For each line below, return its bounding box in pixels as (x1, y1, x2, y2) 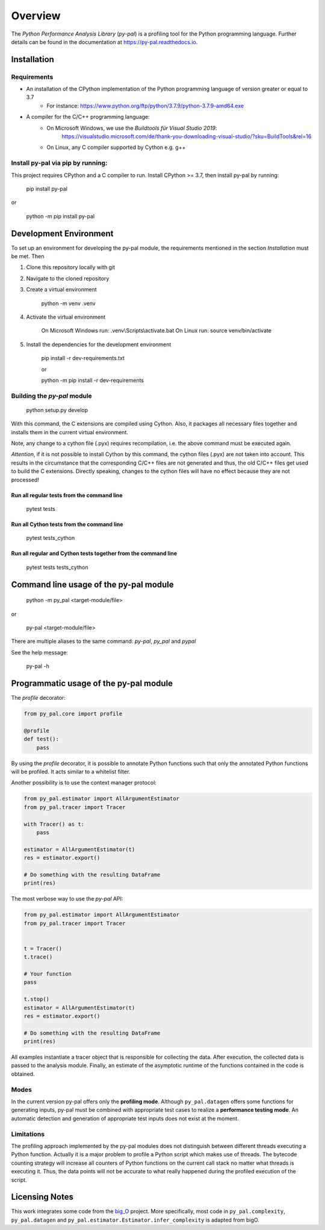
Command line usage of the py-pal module (11, 579, 174, 589)
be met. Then (11, 253, 45, 260)
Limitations (11, 1130, 45, 1138)
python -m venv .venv (41, 299, 96, 307)
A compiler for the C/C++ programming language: (26, 113, 150, 121)
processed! (11, 476, 39, 483)
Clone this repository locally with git (26, 264, 116, 271)
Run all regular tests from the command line (11, 492, 123, 499)
